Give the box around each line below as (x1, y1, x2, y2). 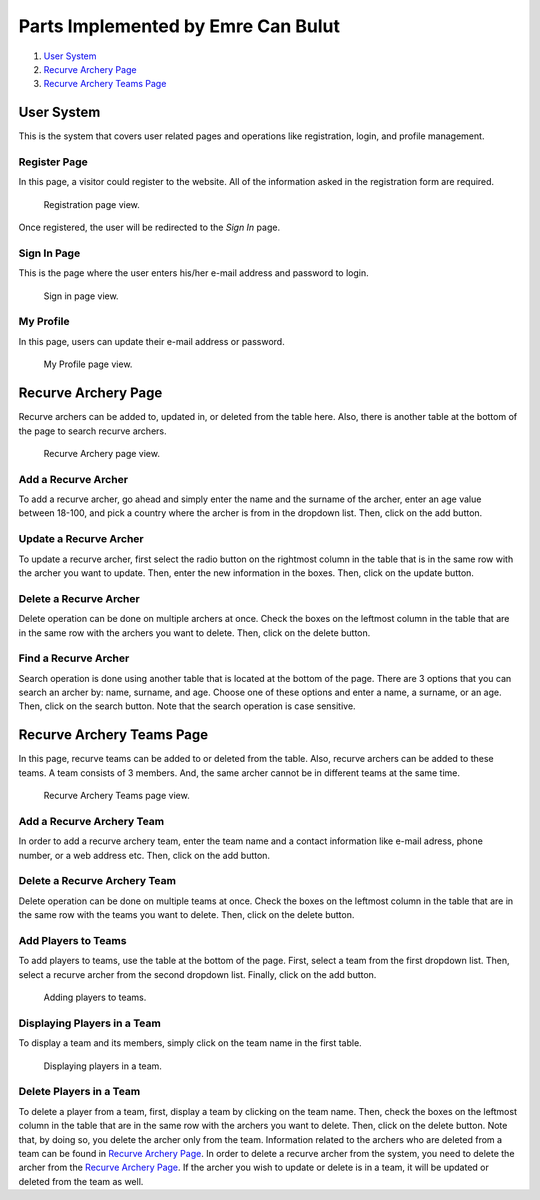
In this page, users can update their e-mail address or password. (18, 335, 285, 347)
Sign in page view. (43, 290, 119, 302)
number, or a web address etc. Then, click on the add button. (18, 849, 270, 861)
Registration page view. (43, 198, 140, 210)
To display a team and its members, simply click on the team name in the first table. (18, 1037, 362, 1049)
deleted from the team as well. (18, 1175, 144, 1187)
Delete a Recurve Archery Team (18, 874, 177, 888)
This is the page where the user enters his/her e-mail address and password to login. (18, 267, 369, 279)
